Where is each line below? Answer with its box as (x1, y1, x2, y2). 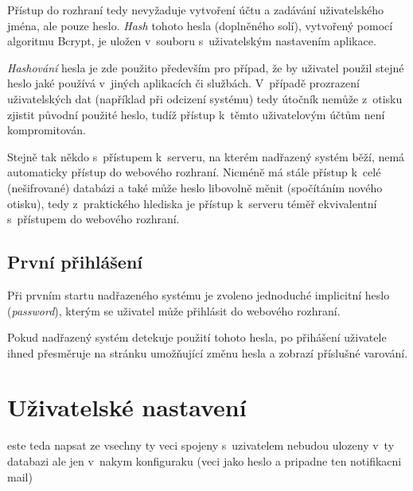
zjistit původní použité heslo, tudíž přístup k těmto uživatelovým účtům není (7, 106, 385, 122)
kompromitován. (7, 122, 86, 138)
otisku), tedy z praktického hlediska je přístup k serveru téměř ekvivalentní (7, 195, 377, 211)
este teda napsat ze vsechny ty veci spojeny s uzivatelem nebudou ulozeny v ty (7, 437, 395, 454)
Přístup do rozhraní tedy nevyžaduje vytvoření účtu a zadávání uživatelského (7, 2, 384, 17)
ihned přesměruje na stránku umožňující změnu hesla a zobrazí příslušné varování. (7, 344, 408, 361)
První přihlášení (7, 249, 143, 274)
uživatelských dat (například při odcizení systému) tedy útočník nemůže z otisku (7, 90, 403, 106)
